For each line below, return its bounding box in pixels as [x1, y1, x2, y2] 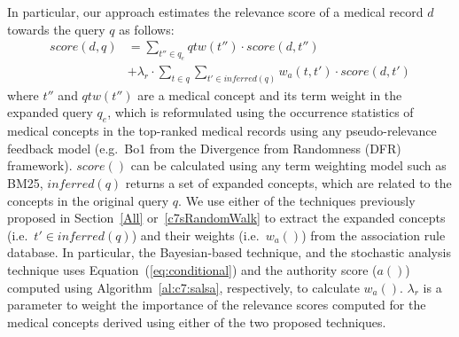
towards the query [7, 20, 105, 38]
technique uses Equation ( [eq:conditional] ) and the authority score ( [7, 261, 377, 278]
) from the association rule [301, 225, 446, 244]
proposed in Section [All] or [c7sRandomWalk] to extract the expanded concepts [7, 208, 446, 227]
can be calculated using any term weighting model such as [130, 156, 447, 175]
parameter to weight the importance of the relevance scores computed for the [7, 295, 426, 314]
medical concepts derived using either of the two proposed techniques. [7, 312, 386, 331]
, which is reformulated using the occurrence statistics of [107, 103, 414, 121]
